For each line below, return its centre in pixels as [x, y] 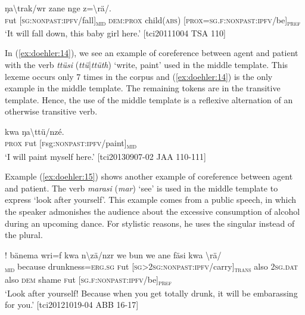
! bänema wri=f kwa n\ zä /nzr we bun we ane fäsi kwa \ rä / [113, 254]
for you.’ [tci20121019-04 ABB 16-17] [72, 305]
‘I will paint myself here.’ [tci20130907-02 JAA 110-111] [105, 156]
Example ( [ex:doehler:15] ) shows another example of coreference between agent [149, 176]
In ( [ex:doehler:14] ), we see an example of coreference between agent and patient [152, 53]
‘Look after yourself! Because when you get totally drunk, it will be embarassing [151, 293]
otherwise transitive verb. [51, 111]
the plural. [24, 235]
